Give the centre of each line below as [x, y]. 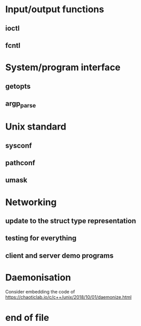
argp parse [21, 104]
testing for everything [41, 238]
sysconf [19, 146]
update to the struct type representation [71, 221]
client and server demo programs [60, 255]
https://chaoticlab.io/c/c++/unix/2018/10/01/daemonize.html [68, 297]
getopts [18, 86]
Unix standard [36, 127]
